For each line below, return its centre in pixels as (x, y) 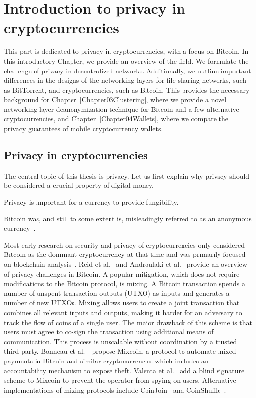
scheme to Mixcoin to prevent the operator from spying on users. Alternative (120, 380)
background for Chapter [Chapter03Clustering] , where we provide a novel (115, 99)
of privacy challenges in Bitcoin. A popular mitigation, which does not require (122, 273)
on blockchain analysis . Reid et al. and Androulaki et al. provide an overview (126, 264)
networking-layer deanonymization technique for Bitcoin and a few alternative (122, 109)
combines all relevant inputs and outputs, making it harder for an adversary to (123, 312)
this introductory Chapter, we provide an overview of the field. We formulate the (126, 60)
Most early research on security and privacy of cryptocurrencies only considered (125, 244)
